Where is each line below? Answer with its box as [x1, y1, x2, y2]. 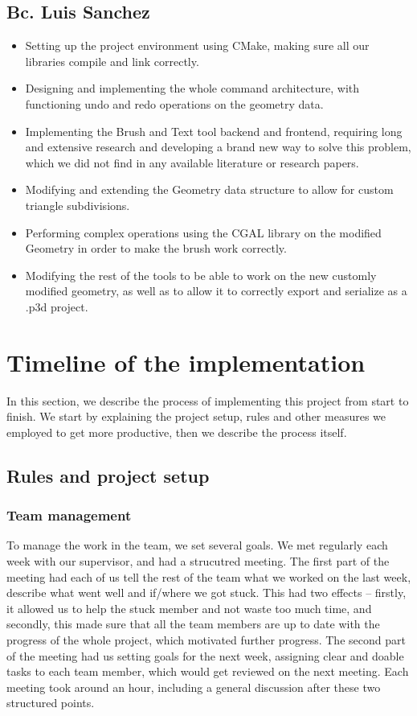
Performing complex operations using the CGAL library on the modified [25, 224, 382, 241]
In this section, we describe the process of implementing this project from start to [6, 392, 409, 409]
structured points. [6, 694, 95, 711]
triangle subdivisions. [25, 196, 130, 213]
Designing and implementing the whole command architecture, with [25, 80, 360, 97]
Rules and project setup [6, 463, 210, 488]
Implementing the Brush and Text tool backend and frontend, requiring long [25, 122, 403, 139]
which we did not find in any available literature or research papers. [25, 154, 359, 171]
